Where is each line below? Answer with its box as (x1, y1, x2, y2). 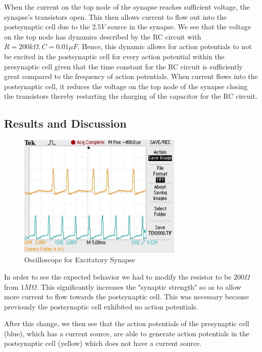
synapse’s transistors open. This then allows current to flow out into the (4, 11, 227, 22)
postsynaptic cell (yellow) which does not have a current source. (4, 338, 202, 348)
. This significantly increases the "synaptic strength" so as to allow (36, 281, 241, 292)
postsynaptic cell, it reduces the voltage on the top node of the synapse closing (4, 81, 248, 91)
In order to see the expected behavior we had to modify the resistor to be (4, 271, 232, 282)
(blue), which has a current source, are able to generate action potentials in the (4, 328, 249, 338)
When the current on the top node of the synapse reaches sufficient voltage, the (4, 2, 250, 12)
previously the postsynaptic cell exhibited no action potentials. (4, 301, 198, 311)
